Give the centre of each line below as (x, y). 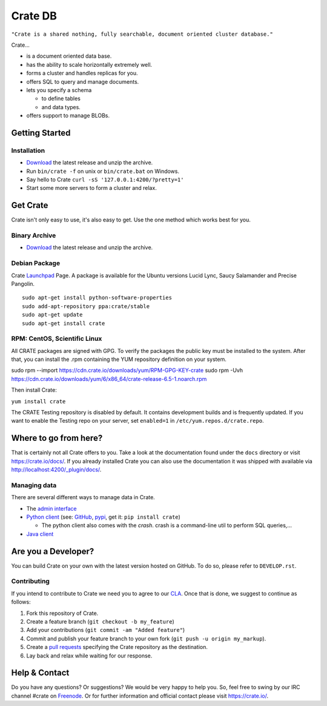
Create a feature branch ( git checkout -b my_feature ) (101, 622)
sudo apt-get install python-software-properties (97, 298)
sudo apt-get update (52, 315)
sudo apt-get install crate (64, 323)
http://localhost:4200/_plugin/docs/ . (56, 469)
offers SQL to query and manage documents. (83, 81)
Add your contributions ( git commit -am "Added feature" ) (106, 630)
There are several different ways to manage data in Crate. (83, 497)
